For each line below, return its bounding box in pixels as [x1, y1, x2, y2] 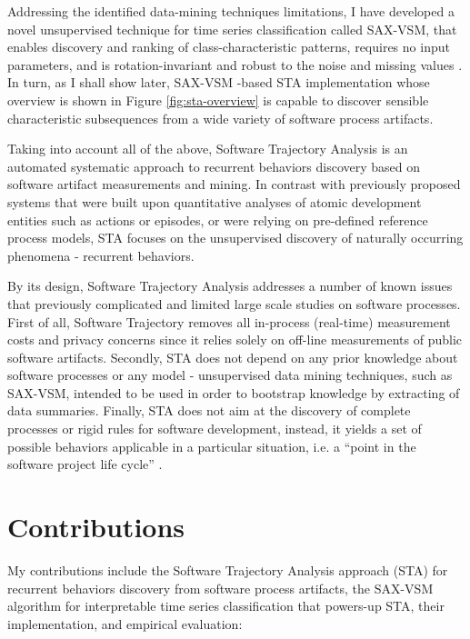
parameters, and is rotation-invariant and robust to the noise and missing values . [7, 55, 463, 74]
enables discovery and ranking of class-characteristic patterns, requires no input [7, 37, 450, 56]
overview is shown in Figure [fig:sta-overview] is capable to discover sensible [7, 90, 429, 109]
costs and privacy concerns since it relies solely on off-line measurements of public [7, 330, 463, 349]
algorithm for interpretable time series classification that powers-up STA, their [7, 596, 445, 615]
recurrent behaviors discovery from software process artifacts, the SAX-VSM [7, 578, 434, 597]
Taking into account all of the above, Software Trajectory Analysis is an [7, 139, 408, 158]
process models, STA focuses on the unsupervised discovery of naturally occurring [7, 228, 464, 247]
